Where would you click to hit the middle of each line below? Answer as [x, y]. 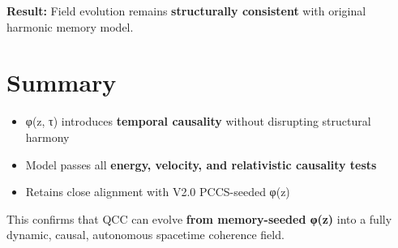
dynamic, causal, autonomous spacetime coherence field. [146, 235]
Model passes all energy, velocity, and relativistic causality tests [201, 164]
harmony [47, 137]
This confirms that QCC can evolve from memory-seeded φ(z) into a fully [199, 218]
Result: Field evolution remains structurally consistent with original [186, 11]
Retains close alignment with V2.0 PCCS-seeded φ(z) [158, 192]
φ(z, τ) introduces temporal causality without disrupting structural [198, 121]
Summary [62, 82]
